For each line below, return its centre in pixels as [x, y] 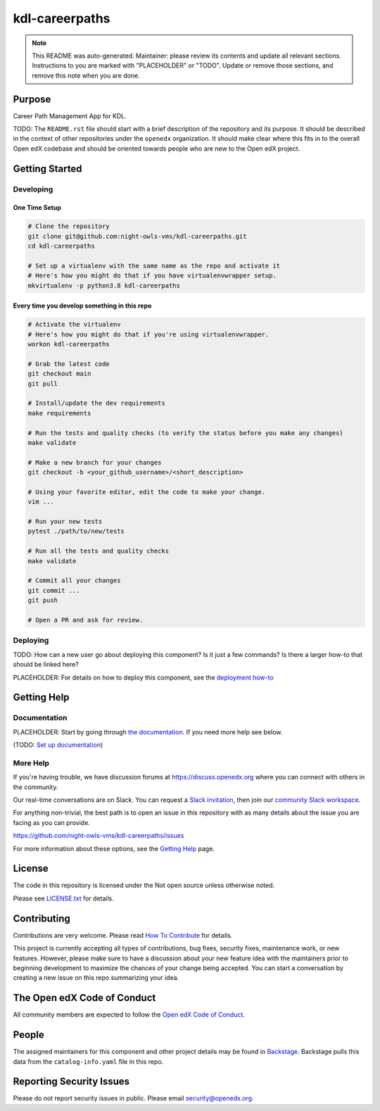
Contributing [42, 918]
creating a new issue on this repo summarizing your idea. [96, 978]
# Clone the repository [69, 226]
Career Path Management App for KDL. [70, 115]
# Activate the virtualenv [74, 325]
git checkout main [59, 374]
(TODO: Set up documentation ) [58, 745]
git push [43, 601]
